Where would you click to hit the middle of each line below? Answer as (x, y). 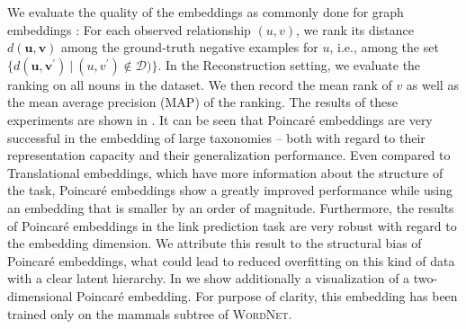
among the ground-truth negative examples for (190, 47)
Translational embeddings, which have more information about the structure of (225, 172)
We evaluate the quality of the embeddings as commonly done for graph (206, 12)
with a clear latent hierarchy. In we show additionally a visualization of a (209, 278)
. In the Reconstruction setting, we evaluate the (289, 64)
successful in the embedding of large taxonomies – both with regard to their (216, 137)
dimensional (40, 295)
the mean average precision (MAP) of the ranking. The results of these (202, 102)
